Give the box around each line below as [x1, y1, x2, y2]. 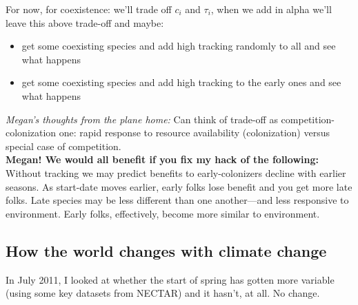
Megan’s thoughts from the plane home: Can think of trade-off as [6, 112, 278, 126]
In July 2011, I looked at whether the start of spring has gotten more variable [6, 272, 335, 286]
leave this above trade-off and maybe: [6, 15, 164, 30]
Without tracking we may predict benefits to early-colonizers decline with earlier [6, 165, 346, 180]
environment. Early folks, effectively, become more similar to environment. [6, 206, 320, 220]
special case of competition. [6, 138, 121, 153]
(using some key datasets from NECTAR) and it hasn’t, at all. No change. [6, 286, 320, 300]
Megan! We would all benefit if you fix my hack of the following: [6, 152, 319, 167]
